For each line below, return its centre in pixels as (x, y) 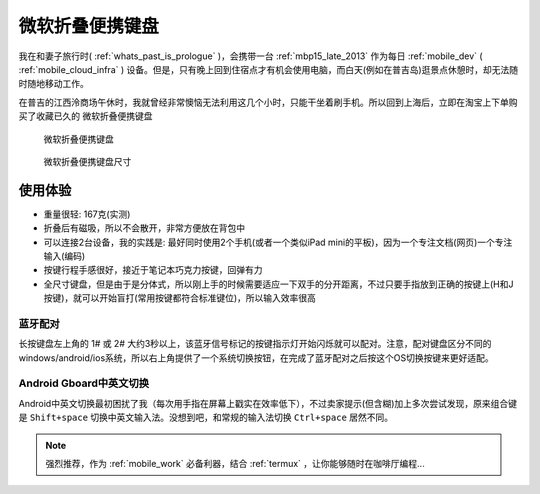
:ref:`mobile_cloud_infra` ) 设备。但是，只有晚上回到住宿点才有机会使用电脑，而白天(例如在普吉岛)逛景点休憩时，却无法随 (268, 69)
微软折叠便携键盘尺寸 (87, 161)
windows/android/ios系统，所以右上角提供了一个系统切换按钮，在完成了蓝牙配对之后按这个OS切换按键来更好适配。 (256, 357)
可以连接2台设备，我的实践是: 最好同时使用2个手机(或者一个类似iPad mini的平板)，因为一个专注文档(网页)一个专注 (278, 242)
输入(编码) (64, 256)
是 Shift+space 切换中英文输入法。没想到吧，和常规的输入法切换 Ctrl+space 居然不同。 (206, 417)
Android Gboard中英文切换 (84, 383)
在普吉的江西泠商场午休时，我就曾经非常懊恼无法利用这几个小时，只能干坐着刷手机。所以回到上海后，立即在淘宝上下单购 (268, 102)
